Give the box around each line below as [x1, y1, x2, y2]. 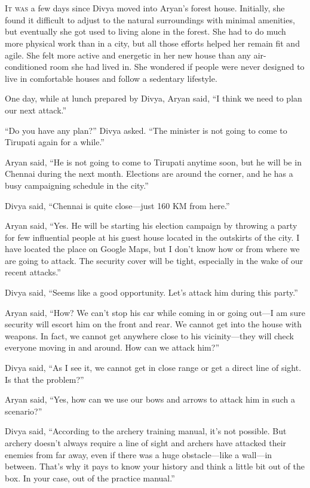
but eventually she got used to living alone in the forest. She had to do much [5, 25, 286, 38]
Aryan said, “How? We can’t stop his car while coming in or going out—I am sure [5, 306, 305, 318]
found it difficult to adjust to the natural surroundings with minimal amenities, [5, 13, 295, 26]
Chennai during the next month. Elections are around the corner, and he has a [5, 167, 293, 180]
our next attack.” [5, 103, 67, 116]
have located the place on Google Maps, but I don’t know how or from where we [5, 243, 300, 255]
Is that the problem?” [5, 373, 84, 385]
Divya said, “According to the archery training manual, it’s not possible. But [5, 425, 287, 437]
